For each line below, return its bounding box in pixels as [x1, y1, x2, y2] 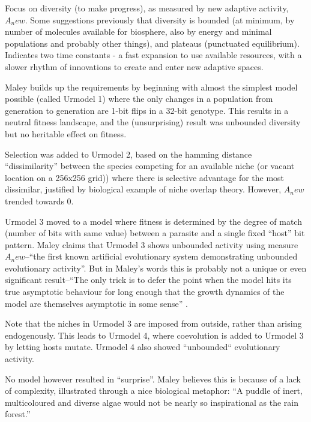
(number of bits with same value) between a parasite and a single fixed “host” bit [5, 227, 305, 239]
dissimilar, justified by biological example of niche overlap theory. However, [5, 183, 282, 195]
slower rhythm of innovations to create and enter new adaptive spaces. [5, 60, 264, 73]
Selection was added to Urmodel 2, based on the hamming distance [5, 147, 252, 160]
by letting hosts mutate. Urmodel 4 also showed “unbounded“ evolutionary [5, 340, 280, 353]
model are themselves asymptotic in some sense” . [5, 297, 188, 309]
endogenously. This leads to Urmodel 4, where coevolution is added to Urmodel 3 [5, 328, 304, 341]
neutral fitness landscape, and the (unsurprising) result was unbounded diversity [5, 116, 301, 128]
